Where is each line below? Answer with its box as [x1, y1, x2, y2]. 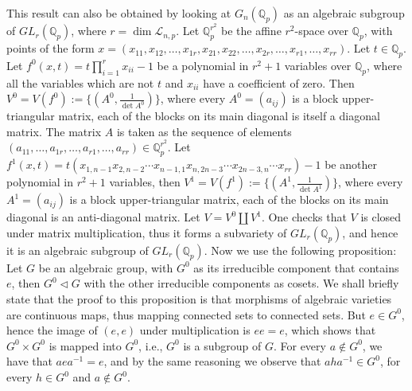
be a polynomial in [157, 57, 249, 73]
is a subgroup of [183, 337, 262, 354]
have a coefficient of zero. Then [203, 74, 355, 91]
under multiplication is [139, 322, 251, 338]
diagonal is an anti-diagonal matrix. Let [6, 209, 200, 225]
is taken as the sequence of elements [116, 123, 292, 139]
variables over [284, 57, 352, 73]
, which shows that [284, 322, 376, 338]
